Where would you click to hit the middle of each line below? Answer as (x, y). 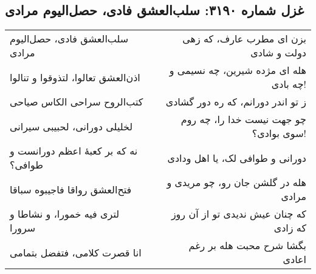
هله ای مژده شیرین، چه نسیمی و (238, 70)
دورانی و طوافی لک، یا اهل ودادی (237, 158)
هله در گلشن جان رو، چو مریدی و (236, 182)
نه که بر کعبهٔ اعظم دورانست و (74, 151)
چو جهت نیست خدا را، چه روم (243, 119)
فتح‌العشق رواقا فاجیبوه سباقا (71, 189)
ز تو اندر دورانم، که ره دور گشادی (236, 102)
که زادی (290, 228)
